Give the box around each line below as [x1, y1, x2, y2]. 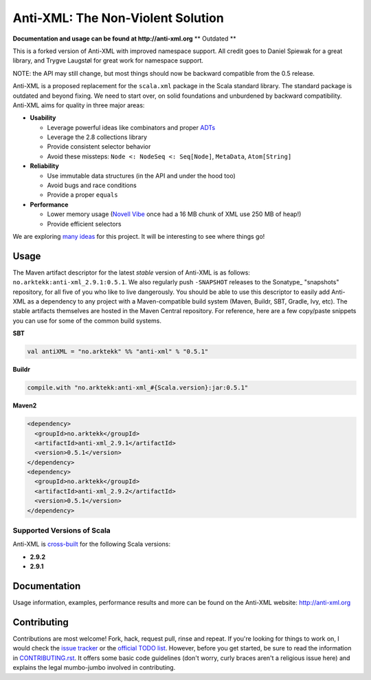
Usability [30, 114, 56, 122]
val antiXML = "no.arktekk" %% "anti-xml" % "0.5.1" [27, 348, 209, 356]
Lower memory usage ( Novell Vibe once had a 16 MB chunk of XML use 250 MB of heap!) [47, 210, 302, 218]
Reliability [30, 162, 60, 170]
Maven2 [12, 401, 37, 410]
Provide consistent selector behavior [47, 142, 151, 151]
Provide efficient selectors [47, 220, 122, 228]
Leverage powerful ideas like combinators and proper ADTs [47, 123, 216, 131]
